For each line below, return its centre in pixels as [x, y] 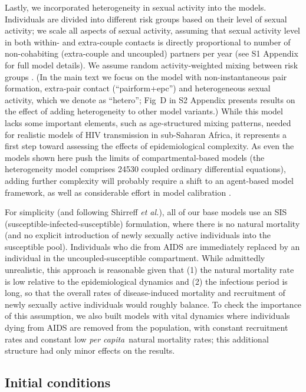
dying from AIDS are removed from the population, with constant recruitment [147, 327]
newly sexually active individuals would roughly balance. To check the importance [153, 304]
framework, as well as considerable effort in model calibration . [118, 192]
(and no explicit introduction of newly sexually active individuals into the [138, 235]
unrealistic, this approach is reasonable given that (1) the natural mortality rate [149, 270]
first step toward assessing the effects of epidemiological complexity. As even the [149, 146]
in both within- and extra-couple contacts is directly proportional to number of [148, 42]
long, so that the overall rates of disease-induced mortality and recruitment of [145, 293]
